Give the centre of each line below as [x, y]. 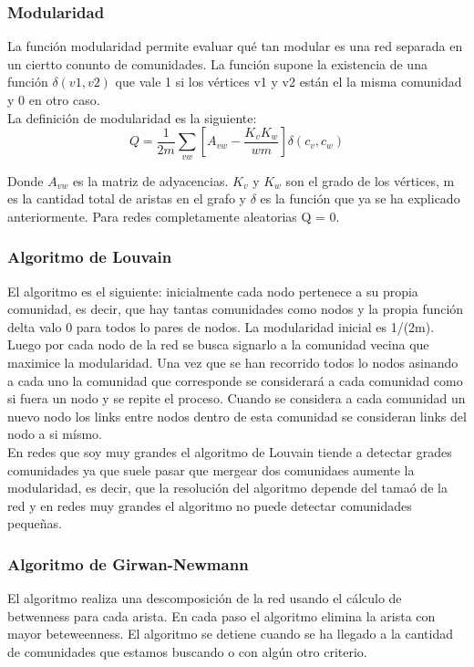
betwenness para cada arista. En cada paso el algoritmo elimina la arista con [222, 615]
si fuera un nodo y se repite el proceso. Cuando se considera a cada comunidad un [237, 398]
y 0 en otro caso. [54, 99]
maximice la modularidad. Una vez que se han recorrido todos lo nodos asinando [233, 362]
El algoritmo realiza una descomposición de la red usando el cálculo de [205, 598]
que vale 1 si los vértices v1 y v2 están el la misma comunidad [289, 82]
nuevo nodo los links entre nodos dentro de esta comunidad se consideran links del [237, 416]
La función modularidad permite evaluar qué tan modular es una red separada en [235, 46]
